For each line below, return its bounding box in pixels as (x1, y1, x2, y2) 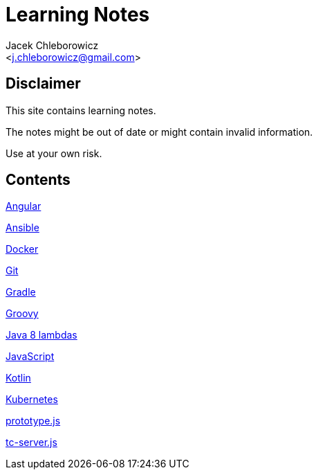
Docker (6, 243, 39, 256)
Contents (6, 171, 71, 189)
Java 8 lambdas (6, 329, 77, 341)
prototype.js (6, 415, 61, 427)
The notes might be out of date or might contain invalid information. (6, 125, 313, 138)
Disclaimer (6, 75, 81, 93)
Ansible (6, 222, 39, 234)
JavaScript (6, 350, 55, 363)
